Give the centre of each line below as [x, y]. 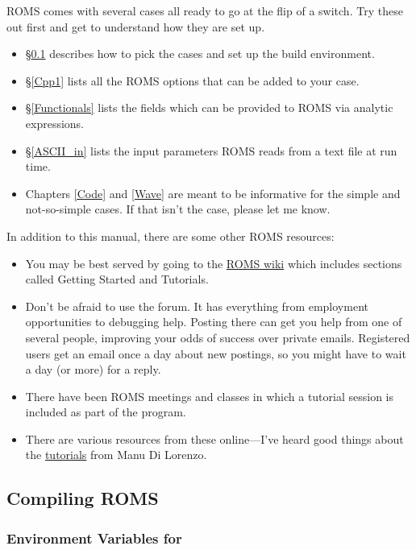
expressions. [55, 123]
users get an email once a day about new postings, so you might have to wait [216, 353]
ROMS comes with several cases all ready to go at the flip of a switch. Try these [205, 10]
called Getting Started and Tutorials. [117, 279]
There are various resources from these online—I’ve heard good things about [214, 438]
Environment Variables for [94, 538]
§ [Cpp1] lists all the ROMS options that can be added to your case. [192, 80]
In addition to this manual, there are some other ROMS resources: [171, 236]
